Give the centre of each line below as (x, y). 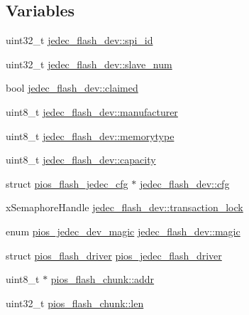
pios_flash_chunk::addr (103, 279)
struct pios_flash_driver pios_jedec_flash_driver (114, 255)
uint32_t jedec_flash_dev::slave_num (89, 64)
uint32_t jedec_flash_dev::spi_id (79, 40)
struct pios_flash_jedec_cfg (67, 183)
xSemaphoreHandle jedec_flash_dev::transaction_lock (124, 207)
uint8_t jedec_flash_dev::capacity (81, 160)
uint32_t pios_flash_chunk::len (75, 303)
